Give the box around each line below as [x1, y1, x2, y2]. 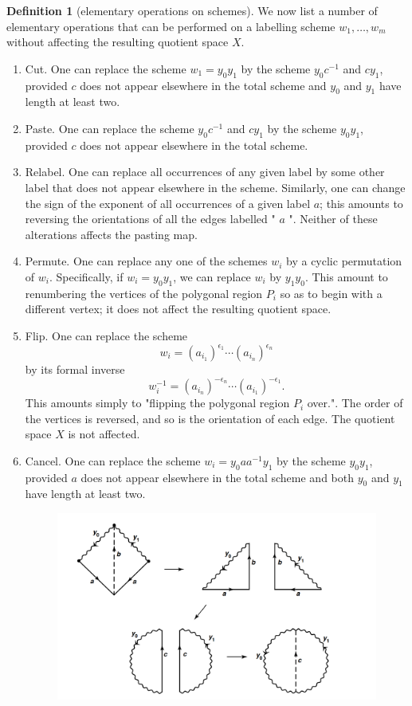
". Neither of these [288, 210, 378, 227]
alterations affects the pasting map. [25, 226, 198, 242]
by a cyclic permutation [286, 253, 402, 269]
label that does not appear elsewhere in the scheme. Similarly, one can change [25, 178, 406, 195]
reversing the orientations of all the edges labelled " [25, 210, 276, 227]
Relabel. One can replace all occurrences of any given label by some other [25, 163, 385, 180]
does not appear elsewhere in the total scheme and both [80, 469, 354, 485]
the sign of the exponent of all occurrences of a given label [25, 194, 311, 211]
